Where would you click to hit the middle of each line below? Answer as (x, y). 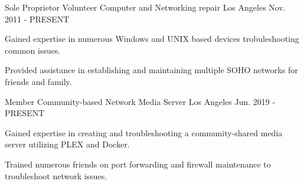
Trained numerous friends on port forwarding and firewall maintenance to (138, 164)
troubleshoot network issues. (56, 175)
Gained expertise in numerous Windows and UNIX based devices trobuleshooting (152, 39)
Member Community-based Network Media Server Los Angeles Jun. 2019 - (140, 101)
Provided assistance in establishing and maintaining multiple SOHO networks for (151, 70)
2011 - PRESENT (37, 19)
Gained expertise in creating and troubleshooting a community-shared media (144, 132)
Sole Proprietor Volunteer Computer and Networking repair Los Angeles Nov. (145, 7)
